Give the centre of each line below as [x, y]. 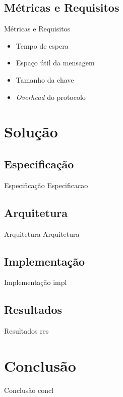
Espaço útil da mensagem [55, 63]
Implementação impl [36, 282]
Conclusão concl [29, 390]
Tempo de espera [42, 45]
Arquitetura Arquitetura [42, 233]
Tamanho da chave [45, 79]
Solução [31, 132]
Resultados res [26, 331]
